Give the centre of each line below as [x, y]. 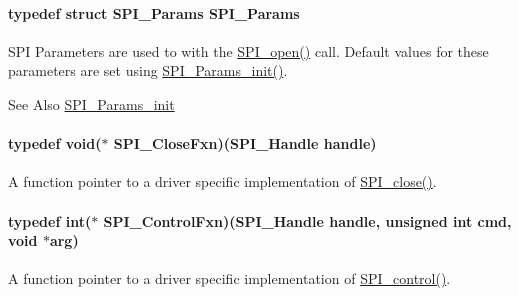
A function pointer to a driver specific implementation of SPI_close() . [222, 181]
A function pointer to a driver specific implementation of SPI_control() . [229, 278]
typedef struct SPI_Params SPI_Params [154, 12]
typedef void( [55, 143]
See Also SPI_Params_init [91, 103]
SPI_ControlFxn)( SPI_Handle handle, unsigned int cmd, [307, 220]
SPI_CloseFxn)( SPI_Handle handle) [245, 143]
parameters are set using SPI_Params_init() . [148, 70]
